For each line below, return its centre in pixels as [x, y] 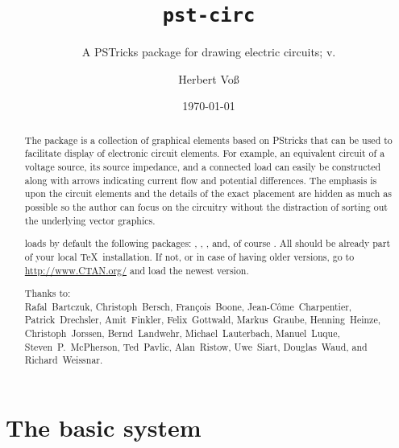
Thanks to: [48, 293]
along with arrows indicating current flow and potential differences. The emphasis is [201, 180]
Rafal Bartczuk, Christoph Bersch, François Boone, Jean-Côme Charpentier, [188, 306]
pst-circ [209, 16]
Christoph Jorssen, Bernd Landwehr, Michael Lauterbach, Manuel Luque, [182, 333]
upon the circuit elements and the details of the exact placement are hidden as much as [208, 193]
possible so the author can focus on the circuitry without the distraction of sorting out [206, 207]
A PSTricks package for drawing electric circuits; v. [209, 52]
